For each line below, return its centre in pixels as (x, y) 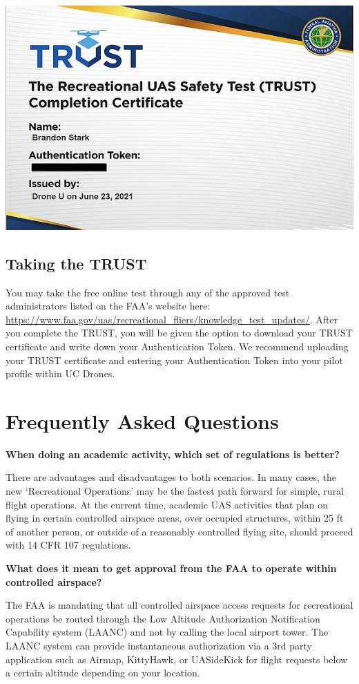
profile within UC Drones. (60, 373)
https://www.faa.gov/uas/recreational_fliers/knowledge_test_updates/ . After (172, 319)
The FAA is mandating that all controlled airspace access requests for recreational (179, 605)
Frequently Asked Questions (142, 420)
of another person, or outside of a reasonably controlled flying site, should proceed (179, 531)
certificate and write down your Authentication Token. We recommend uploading (177, 346)
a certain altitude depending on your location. (103, 673)
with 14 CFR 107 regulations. (68, 545)
